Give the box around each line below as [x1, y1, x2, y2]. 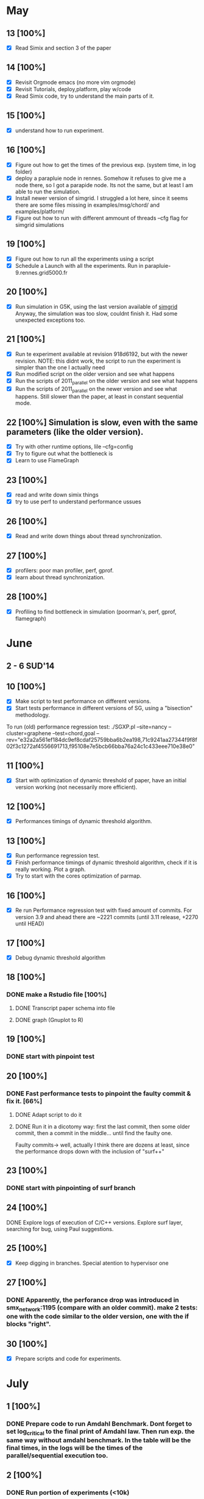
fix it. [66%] [6, 1097, 43, 1106]
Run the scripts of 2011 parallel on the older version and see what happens [15, 377, 198, 386]
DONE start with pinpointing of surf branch [6, 1183, 136, 1192]
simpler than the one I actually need [15, 363, 105, 371]
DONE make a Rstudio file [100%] [6, 990, 107, 999]
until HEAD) [15, 920, 44, 927]
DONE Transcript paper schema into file [15, 1004, 116, 1012]
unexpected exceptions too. [15, 316, 85, 324]
